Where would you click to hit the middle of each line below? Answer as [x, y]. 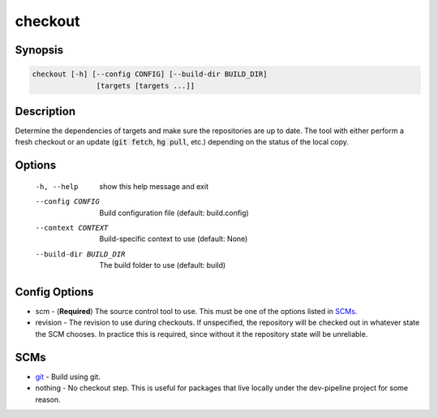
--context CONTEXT [72, 228]
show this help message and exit [154, 186]
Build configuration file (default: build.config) [174, 213]
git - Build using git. [68, 377]
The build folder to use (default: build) [163, 265]
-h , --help [57, 186]
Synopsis [39, 50]
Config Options [54, 292]
